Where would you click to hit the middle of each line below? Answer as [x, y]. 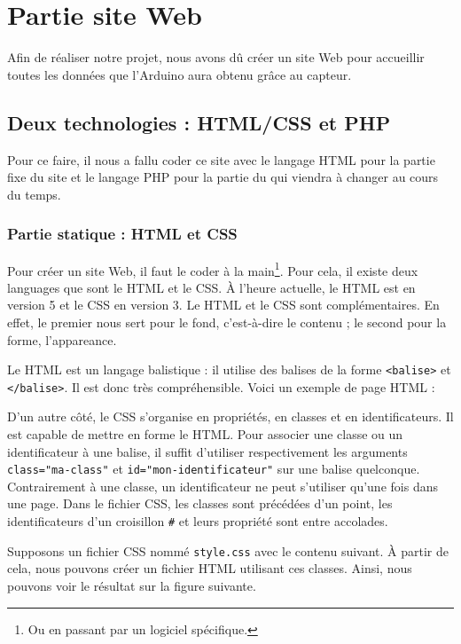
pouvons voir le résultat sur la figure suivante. [132, 585]
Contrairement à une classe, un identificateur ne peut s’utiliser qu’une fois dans [223, 486]
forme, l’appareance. [62, 339]
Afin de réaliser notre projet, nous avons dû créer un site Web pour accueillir [216, 57]
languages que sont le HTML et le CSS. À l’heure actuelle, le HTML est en [211, 287]
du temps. [34, 194]
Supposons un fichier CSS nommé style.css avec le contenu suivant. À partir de [228, 550]
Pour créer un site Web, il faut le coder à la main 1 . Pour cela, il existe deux [213, 269]
